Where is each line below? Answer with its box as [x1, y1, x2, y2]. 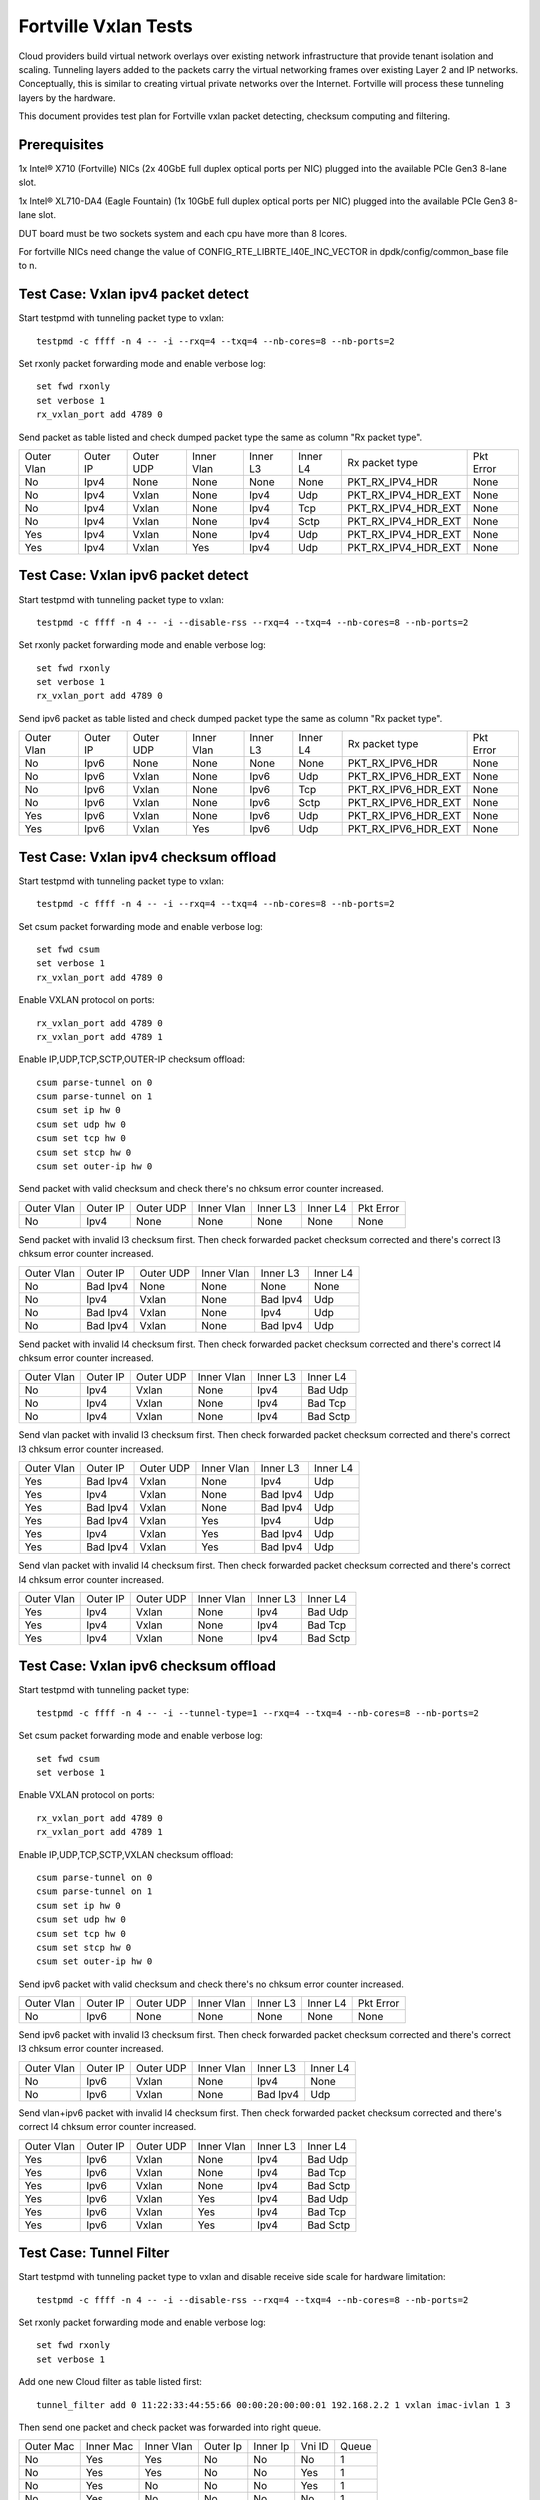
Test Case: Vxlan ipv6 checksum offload [18, 1658, 277, 1675]
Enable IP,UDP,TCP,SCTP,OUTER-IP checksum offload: [18, 1053, 245, 1065]
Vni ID [300, 2440, 329, 2454]
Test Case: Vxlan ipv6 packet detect [18, 567, 249, 584]
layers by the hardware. [18, 91, 116, 104]
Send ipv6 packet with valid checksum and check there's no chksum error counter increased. [18, 1978, 405, 1990]
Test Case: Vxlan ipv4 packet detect [18, 286, 250, 303]
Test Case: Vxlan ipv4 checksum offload [18, 848, 277, 865]
